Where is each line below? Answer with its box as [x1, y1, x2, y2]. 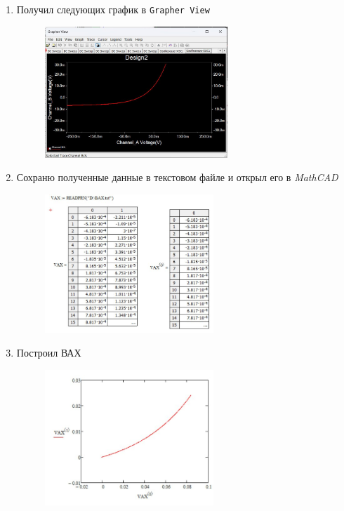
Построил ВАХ [16, 345, 81, 359]
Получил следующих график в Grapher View [16, 2, 210, 16]
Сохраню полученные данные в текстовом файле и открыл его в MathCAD [16, 170, 338, 185]
